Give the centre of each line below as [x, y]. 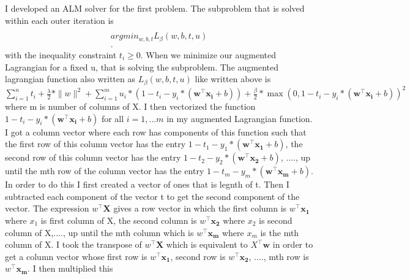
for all [113, 118]
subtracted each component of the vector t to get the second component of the [152, 196]
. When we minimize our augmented [208, 54]
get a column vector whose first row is [76, 256]
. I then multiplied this [70, 268]
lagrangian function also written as [70, 79]
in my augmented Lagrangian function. [240, 118]
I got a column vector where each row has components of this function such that [156, 132]
